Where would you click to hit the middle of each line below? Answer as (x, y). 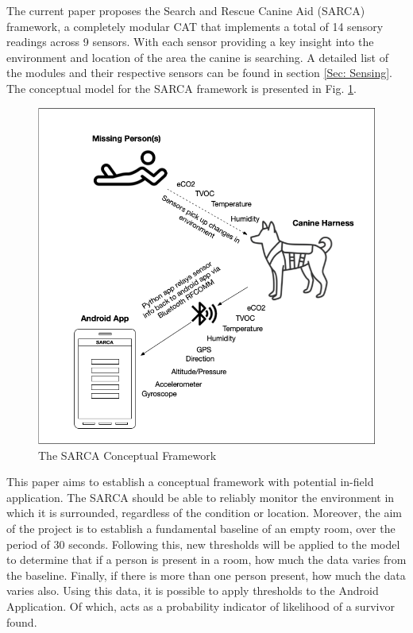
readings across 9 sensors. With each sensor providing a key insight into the (190, 42)
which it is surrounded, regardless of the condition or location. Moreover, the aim (204, 513)
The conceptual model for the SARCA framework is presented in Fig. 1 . (181, 88)
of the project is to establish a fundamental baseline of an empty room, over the (201, 528)
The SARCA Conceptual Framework (127, 455)
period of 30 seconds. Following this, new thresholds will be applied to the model (203, 544)
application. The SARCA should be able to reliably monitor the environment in (201, 497)
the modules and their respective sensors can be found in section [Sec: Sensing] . (199, 73)
